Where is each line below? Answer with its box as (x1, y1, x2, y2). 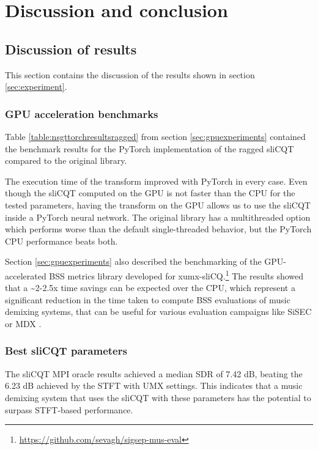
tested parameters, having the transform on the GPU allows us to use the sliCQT (5, 198, 311, 211)
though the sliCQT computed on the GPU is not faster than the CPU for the (5, 186, 295, 199)
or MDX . (5, 317, 42, 330)
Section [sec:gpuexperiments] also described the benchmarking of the (5, 255, 262, 268)
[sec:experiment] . (5, 80, 67, 93)
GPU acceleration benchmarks (5, 106, 158, 121)
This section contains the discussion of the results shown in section (5, 68, 255, 81)
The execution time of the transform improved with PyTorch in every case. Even (5, 174, 308, 187)
